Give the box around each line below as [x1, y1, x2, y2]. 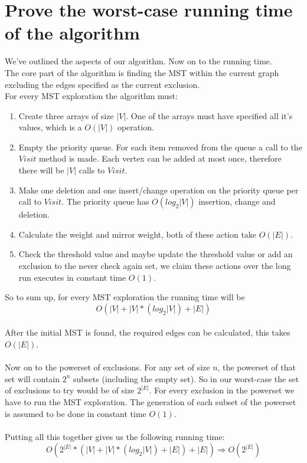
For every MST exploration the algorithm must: [5, 90, 178, 102]
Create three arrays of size [18, 109, 114, 122]
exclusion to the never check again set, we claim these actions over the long [18, 260, 291, 272]
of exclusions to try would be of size [5, 384, 135, 396]
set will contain [5, 372, 60, 385]
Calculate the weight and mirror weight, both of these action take [18, 228, 257, 240]
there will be [18, 164, 64, 176]
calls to [79, 164, 105, 176]
